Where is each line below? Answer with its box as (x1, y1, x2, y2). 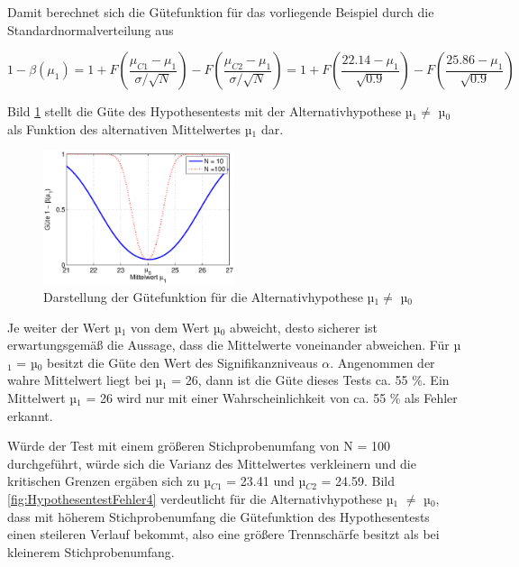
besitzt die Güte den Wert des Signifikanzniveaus (47, 352, 318, 371)
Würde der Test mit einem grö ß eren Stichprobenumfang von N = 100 (7, 436, 390, 455)
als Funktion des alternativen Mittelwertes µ (7, 119, 252, 138)
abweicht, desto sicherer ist (229, 317, 378, 336)
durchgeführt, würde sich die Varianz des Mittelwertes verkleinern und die (7, 453, 416, 472)
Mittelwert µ (7, 388, 77, 407)
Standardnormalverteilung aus (7, 20, 174, 39)
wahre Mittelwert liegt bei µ (7, 370, 162, 389)
